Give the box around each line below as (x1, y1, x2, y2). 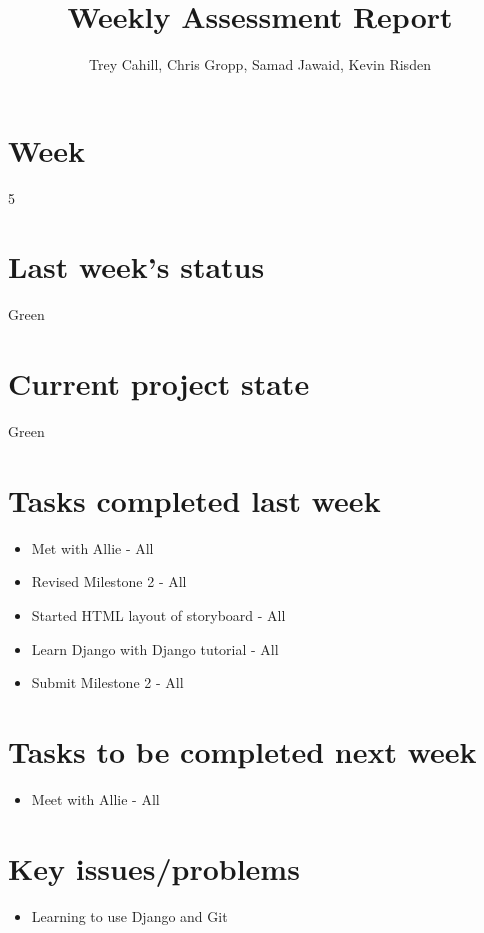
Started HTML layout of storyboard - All (31, 605, 286, 625)
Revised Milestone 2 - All (31, 571, 187, 592)
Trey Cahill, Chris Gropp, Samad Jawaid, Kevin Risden (89, 54, 431, 75)
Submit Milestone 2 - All (31, 672, 184, 693)
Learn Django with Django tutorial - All (31, 638, 279, 659)
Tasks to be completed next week (8, 730, 477, 771)
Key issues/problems (8, 847, 300, 888)
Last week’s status (8, 246, 265, 287)
